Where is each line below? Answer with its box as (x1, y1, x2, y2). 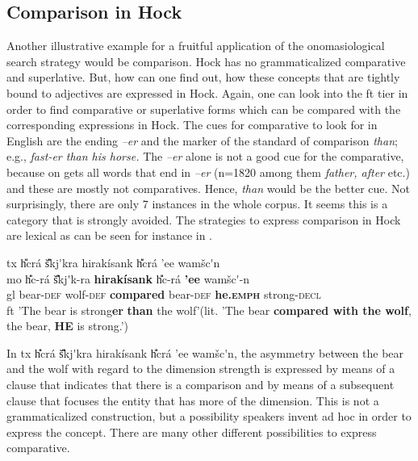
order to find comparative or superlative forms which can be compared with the (6, 100, 401, 117)
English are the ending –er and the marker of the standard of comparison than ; (6, 132, 398, 149)
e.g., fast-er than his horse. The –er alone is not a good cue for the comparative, (6, 148, 404, 165)
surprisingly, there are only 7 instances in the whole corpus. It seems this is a (6, 195, 388, 212)
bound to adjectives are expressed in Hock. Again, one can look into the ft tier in (6, 84, 408, 101)
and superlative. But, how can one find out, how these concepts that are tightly (6, 69, 400, 86)
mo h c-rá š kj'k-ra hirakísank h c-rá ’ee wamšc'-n (6, 270, 250, 287)
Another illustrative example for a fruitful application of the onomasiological (6, 37, 385, 54)
